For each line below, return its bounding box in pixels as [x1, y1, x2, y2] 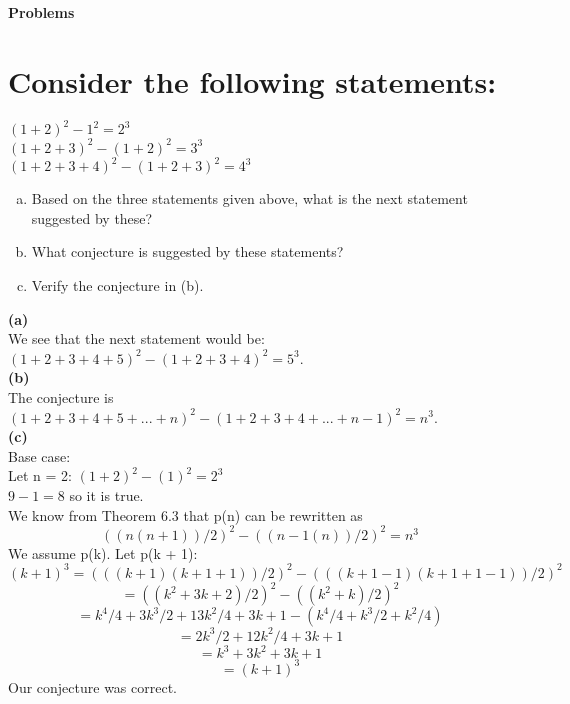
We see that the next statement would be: [8, 328, 265, 349]
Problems [8, 2, 75, 22]
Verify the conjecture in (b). [31, 275, 204, 295]
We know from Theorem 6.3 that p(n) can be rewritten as [8, 504, 363, 525]
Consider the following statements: [8, 60, 497, 101]
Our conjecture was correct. [8, 676, 177, 697]
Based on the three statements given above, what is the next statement [31, 188, 468, 209]
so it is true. [69, 484, 144, 505]
